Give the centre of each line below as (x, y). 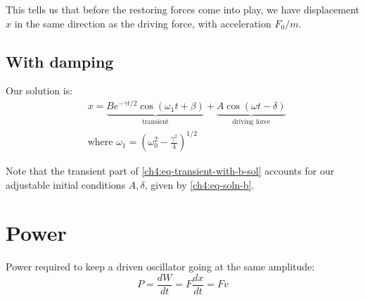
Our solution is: (39, 90)
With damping (60, 61)
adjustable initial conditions (66, 184)
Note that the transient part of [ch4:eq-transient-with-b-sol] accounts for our (170, 171)
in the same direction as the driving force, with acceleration (143, 23)
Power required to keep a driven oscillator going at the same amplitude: (160, 267)
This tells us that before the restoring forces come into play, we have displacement (183, 9)
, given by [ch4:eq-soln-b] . (199, 184)
